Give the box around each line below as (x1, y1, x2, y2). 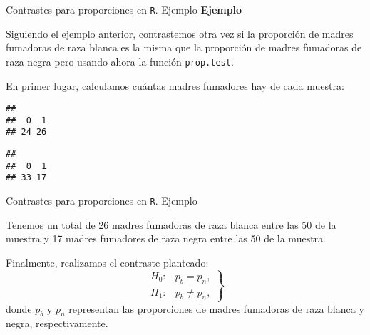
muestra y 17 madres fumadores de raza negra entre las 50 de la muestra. (6, 231, 326, 246)
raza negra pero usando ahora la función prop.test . (6, 53, 234, 68)
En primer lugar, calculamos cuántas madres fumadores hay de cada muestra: (6, 78, 344, 93)
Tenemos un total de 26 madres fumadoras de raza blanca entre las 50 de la (6, 217, 336, 232)
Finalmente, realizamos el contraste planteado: (6, 254, 209, 269)
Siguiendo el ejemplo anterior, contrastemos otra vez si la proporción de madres (6, 26, 354, 41)
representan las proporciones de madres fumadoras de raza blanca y (68, 301, 364, 316)
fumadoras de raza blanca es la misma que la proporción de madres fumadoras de (6, 40, 362, 55)
